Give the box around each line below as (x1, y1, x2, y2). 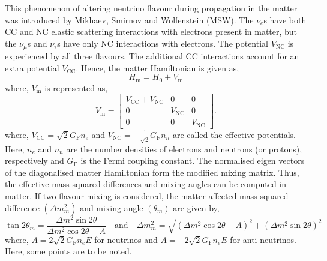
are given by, (173, 201, 220, 214)
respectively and (5, 154, 64, 167)
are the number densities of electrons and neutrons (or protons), (66, 142, 302, 155)
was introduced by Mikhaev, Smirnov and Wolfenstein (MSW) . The (5, 13, 254, 26)
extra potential (5, 61, 59, 74)
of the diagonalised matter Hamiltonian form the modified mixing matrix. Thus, (5, 166, 299, 178)
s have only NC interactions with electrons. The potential (57, 37, 268, 49)
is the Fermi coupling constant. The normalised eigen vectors (80, 154, 305, 167)
